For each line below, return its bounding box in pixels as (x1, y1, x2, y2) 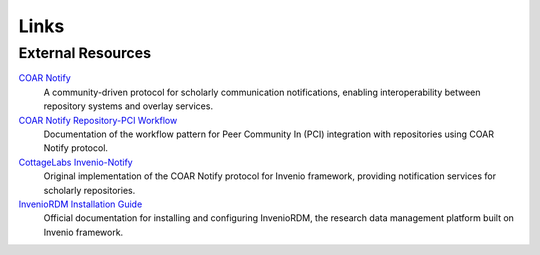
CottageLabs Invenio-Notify (18, 156, 134, 168)
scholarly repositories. (43, 184, 136, 196)
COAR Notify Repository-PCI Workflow (18, 114, 178, 126)
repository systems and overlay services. (43, 100, 214, 112)
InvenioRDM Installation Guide (18, 198, 143, 210)
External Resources (18, 44, 152, 62)
